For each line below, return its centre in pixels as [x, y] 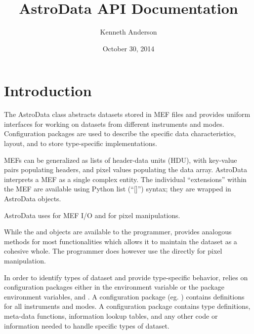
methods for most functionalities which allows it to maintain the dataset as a [121, 241]
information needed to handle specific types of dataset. [87, 325]
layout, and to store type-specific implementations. [81, 143]
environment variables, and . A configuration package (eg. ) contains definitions [124, 296]
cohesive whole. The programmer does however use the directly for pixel [113, 251]
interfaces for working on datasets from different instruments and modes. [114, 124]
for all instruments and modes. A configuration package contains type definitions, [127, 306]
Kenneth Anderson [128, 32]
